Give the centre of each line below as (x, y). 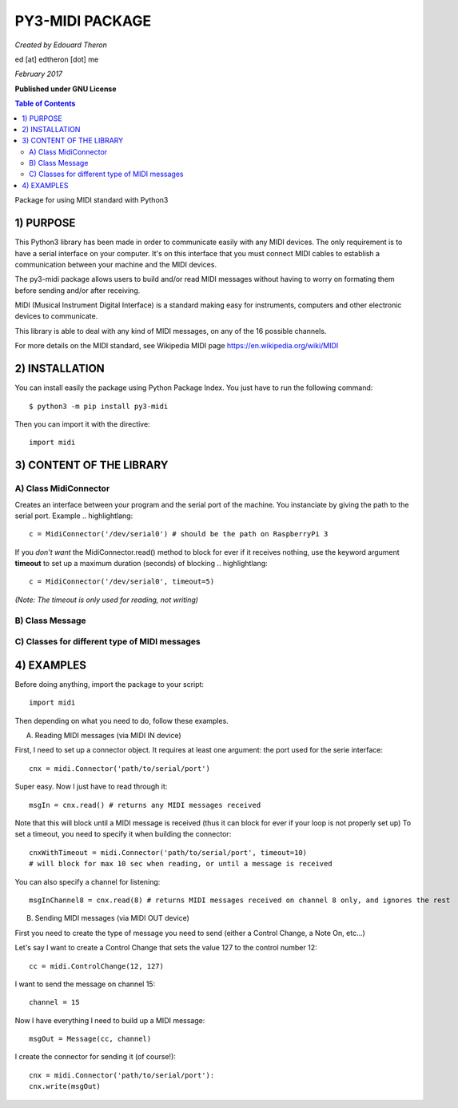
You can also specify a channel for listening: (88, 881)
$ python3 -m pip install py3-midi (99, 406)
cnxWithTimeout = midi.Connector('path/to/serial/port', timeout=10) (168, 852)
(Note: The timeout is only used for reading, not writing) (107, 600)
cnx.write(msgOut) (65, 1086)
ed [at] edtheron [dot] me (57, 59)
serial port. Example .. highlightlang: (74, 516)
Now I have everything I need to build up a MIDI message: (110, 1020)
